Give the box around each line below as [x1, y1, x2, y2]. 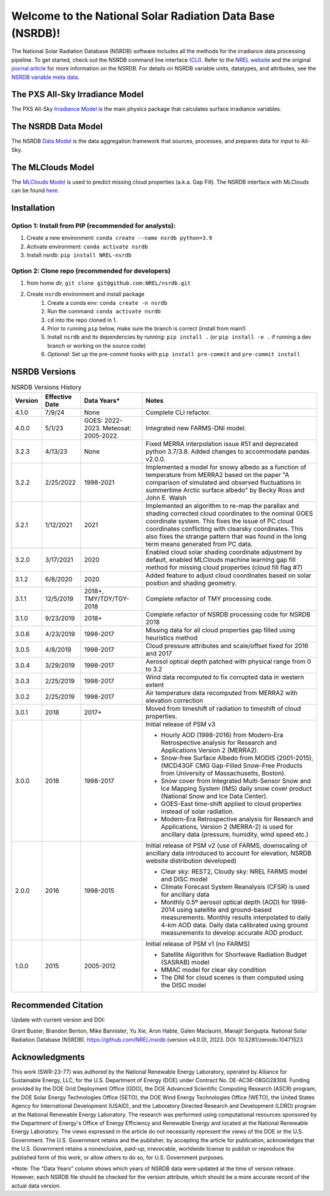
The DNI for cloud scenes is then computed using [161, 973, 304, 982]
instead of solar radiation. [161, 807, 235, 815]
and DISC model [161, 875, 208, 883]
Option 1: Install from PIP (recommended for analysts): [11, 221, 176, 230]
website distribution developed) [145, 856, 237, 865]
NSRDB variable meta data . [11, 73, 79, 81]
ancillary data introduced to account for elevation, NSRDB [145, 848, 312, 857]
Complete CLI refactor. [145, 408, 211, 416]
